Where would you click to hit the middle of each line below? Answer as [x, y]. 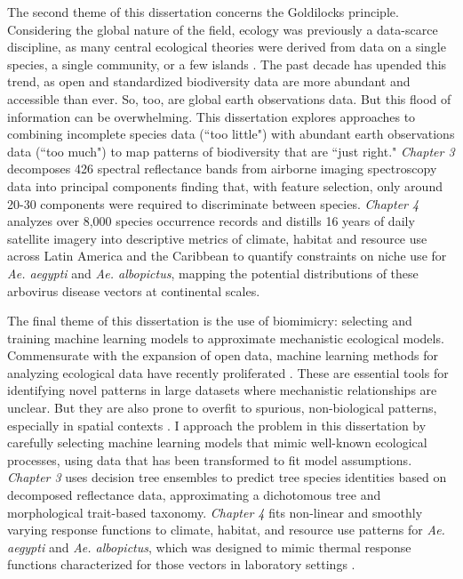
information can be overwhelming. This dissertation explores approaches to [212, 116]
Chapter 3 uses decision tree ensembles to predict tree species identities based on [227, 477]
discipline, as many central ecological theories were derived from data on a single [227, 47]
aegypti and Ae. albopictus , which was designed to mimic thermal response [209, 547]
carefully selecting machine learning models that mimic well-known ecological [217, 442]
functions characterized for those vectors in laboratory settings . [181, 564]
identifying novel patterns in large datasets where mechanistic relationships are [222, 390]
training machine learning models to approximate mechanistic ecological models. [226, 338]
